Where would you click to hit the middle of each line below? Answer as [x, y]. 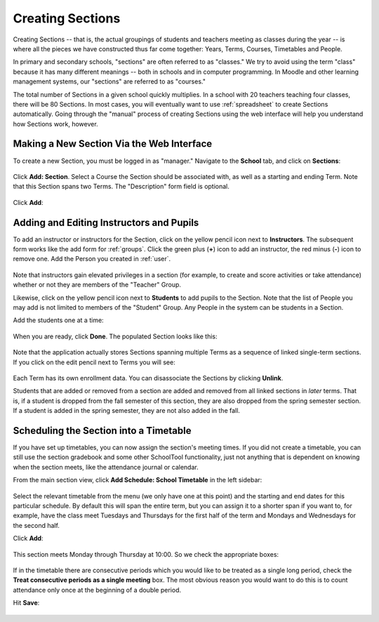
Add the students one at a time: [59, 320]
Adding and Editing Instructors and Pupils [106, 222]
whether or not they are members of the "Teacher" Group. [97, 285]
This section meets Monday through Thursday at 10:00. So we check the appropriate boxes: [146, 554]
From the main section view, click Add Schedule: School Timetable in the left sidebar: [138, 480]
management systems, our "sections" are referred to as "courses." [109, 81]
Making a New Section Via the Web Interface [113, 144]
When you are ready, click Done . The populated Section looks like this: [115, 336]
